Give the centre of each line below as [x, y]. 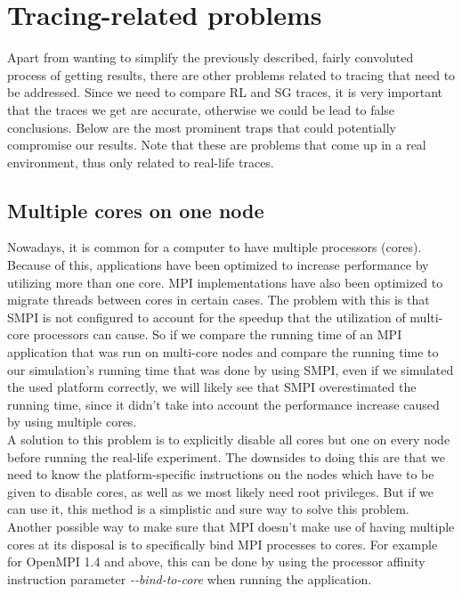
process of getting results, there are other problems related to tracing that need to [231, 74]
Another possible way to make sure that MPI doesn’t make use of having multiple [231, 526]
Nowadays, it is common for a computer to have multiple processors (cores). [215, 247]
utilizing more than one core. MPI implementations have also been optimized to [225, 282]
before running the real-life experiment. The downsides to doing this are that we [226, 456]
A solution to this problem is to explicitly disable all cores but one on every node [229, 439]
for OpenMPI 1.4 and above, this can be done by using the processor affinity [216, 561]
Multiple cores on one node [136, 210]
